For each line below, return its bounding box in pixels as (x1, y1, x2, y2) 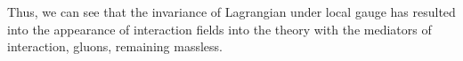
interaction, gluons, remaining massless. (7, 37, 223, 56)
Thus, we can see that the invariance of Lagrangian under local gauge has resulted (7, 3, 456, 20)
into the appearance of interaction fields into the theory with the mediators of (7, 19, 432, 38)
